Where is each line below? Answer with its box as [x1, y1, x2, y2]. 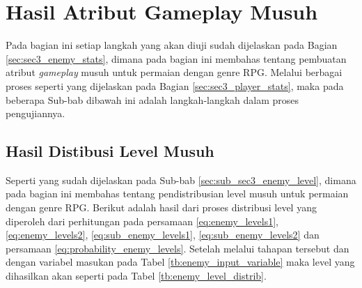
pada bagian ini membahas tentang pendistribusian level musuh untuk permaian [6, 186, 349, 201]
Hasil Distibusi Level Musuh [6, 140, 214, 162]
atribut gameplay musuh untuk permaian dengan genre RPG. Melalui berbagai [6, 65, 343, 79]
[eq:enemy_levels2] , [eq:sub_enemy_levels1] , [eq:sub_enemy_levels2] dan [6, 227, 320, 242]
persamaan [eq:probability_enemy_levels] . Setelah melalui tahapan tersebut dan [6, 241, 349, 255]
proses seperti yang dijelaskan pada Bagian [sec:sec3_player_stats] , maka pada [6, 78, 344, 93]
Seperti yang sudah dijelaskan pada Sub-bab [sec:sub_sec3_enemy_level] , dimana [6, 172, 356, 187]
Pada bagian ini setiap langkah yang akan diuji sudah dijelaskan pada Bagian [6, 38, 338, 52]
